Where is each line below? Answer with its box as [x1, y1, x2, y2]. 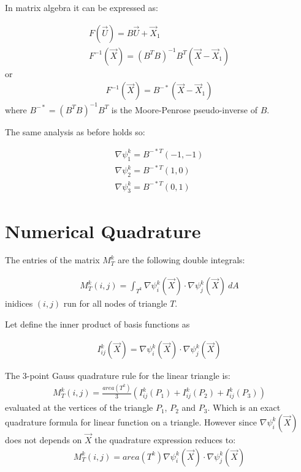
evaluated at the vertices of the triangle [5, 401, 153, 414]
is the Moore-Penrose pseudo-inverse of [111, 103, 258, 116]
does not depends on [5, 433, 82, 446]
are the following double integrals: [117, 253, 245, 266]
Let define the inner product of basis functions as [5, 317, 190, 330]
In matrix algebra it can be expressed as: [5, 1, 158, 13]
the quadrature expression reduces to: [94, 433, 236, 446]
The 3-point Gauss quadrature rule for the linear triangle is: [5, 369, 231, 382]
